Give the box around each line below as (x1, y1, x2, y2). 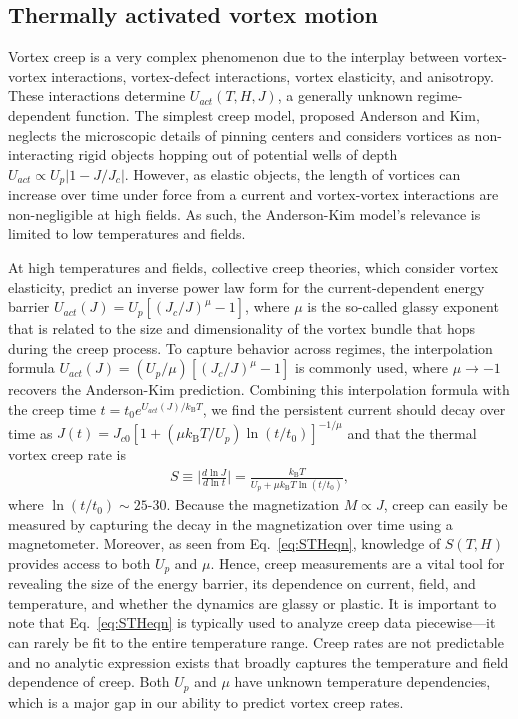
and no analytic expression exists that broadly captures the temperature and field (8, 651, 509, 672)
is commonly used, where (295, 357, 449, 378)
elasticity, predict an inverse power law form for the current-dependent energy (8, 276, 485, 297)
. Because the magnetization (166, 494, 339, 515)
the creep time (8, 398, 96, 419)
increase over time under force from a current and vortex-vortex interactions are (8, 184, 499, 205)
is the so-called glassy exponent (307, 296, 499, 317)
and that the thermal (347, 422, 477, 443)
